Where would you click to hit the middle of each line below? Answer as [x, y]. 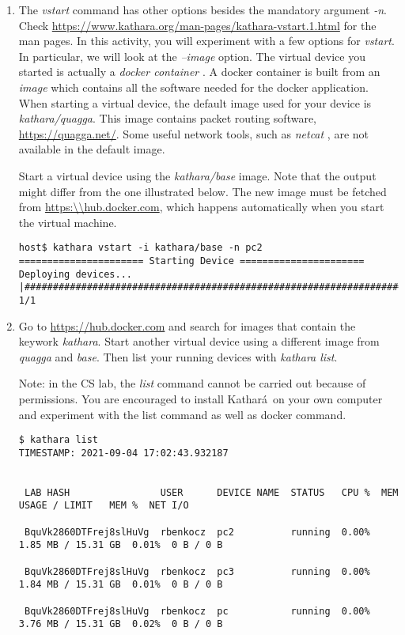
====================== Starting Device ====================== [191, 261]
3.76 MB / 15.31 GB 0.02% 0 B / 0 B [121, 624]
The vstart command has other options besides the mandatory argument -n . [202, 9]
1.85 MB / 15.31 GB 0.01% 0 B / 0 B [121, 545]
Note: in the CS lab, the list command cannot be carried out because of [192, 383]
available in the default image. [92, 149]
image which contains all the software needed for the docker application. [193, 87]
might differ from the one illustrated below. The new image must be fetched [202, 191]
